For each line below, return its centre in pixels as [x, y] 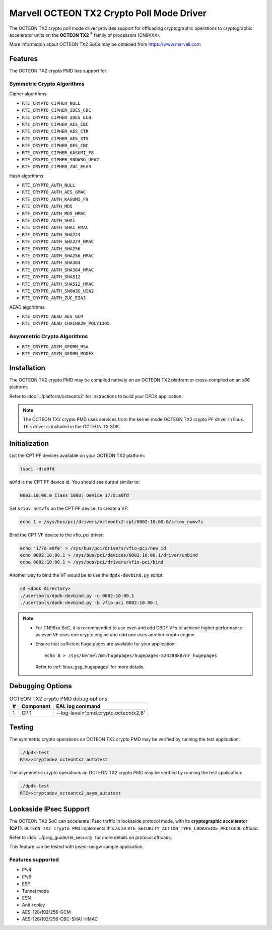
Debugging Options [41, 686]
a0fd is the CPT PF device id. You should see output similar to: [75, 482]
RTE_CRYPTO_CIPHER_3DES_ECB [57, 117]
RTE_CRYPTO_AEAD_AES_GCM [52, 317]
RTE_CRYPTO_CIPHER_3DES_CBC [57, 110]
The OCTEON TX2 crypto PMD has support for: [58, 71]
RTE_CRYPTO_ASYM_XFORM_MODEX [58, 354]
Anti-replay [33, 905]
